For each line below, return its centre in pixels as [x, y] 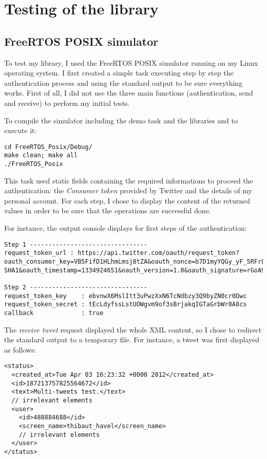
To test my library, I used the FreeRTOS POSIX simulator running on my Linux [131, 62]
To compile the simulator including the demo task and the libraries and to [121, 120]
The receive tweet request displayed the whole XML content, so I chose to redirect [133, 329]
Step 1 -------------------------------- [76, 244]
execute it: [21, 130]
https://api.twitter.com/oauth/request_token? [159, 253]
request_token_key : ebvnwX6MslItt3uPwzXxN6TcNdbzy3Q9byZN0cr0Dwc [126, 296]
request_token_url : [39, 253]
